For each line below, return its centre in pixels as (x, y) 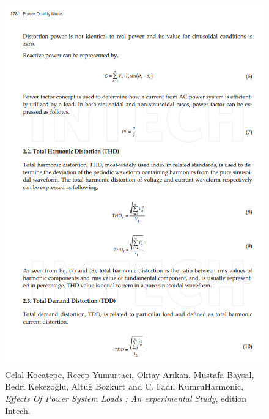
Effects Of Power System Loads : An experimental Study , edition (126, 398)
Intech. (18, 410)
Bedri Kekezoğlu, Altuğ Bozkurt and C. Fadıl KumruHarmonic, (124, 386)
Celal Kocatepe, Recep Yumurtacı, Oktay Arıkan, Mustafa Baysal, (130, 374)
